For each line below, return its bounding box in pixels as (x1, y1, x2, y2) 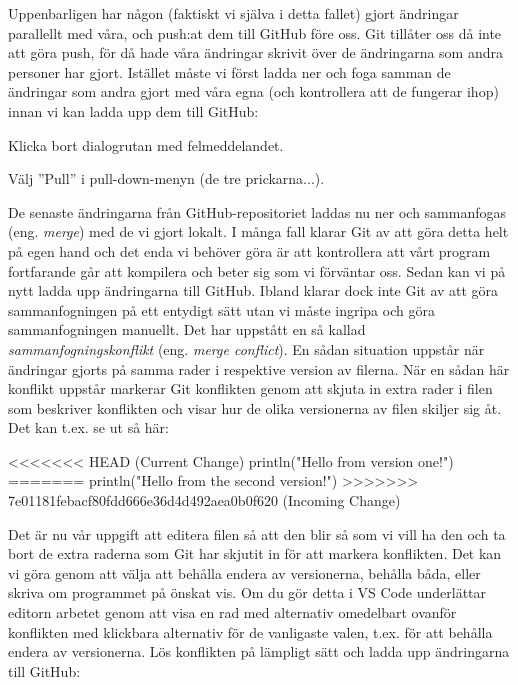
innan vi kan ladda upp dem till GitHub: (8, 100, 259, 121)
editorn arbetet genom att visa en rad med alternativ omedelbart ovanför (8, 602, 457, 623)
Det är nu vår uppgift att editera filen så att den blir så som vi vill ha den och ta (8, 523, 506, 544)
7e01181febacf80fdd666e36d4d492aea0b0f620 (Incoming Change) (8, 490, 401, 511)
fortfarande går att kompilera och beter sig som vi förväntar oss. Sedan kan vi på (8, 260, 506, 281)
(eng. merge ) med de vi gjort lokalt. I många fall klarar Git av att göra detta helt (8, 221, 509, 242)
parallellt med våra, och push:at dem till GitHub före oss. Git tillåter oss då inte (8, 22, 502, 43)
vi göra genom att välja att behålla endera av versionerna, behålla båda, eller (8, 562, 481, 583)
